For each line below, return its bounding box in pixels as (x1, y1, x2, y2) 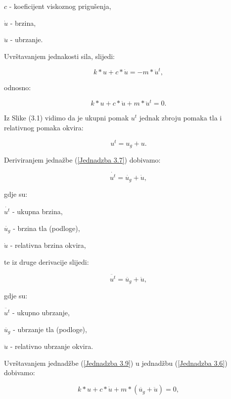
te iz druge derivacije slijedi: (4, 257, 89, 267)
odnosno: (4, 82, 31, 93)
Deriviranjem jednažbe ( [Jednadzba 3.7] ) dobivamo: (4, 155, 161, 165)
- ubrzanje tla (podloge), (13, 324, 87, 334)
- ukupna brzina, (12, 206, 63, 217)
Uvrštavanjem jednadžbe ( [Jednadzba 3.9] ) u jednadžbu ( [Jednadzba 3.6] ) (4, 357, 228, 368)
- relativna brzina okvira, (10, 240, 86, 250)
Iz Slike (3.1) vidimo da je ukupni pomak (4, 113, 129, 123)
